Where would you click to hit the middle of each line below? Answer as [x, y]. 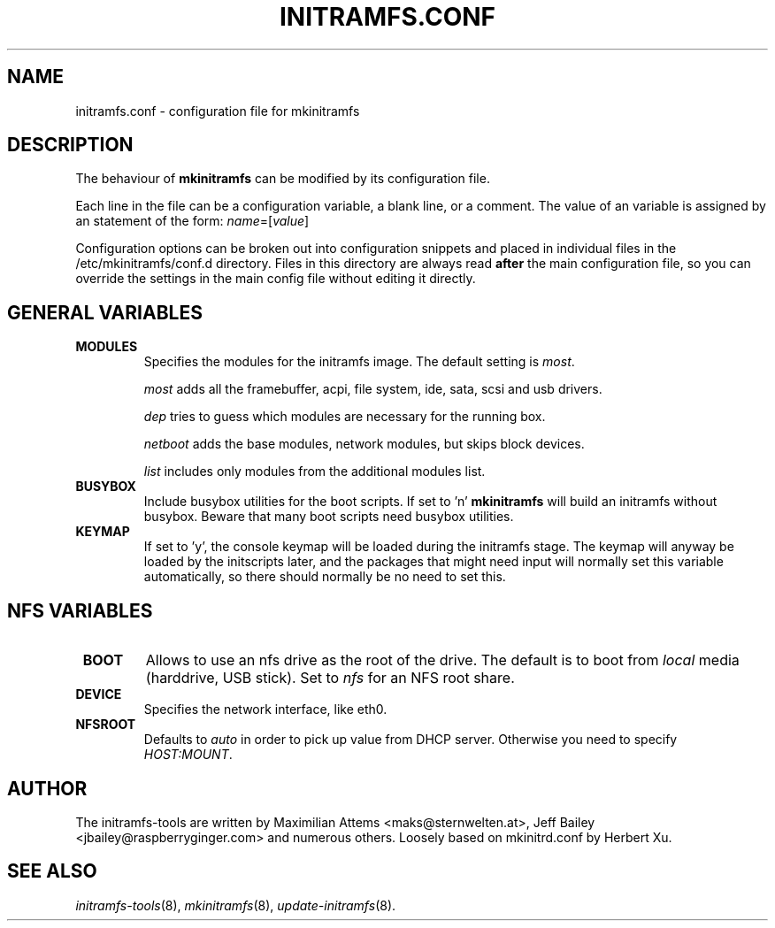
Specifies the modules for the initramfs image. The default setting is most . [359, 362]
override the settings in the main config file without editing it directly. [276, 279]
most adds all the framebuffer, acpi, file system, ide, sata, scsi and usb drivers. [373, 389]
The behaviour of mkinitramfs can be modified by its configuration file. [283, 179]
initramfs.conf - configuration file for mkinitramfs [218, 111]
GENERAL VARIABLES [105, 312]
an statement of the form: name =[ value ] [192, 221]
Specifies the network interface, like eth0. [265, 709]
